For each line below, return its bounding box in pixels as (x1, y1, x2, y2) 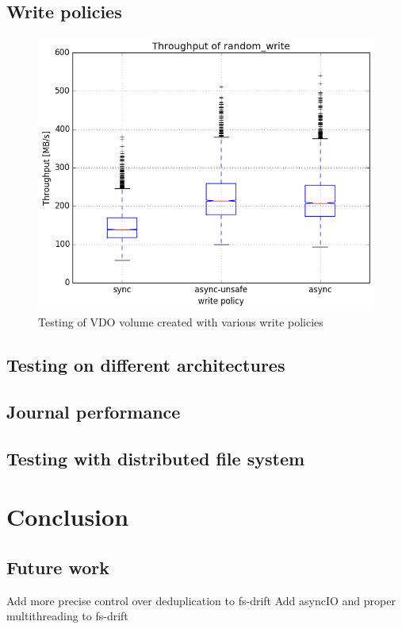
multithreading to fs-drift (6, 608, 128, 624)
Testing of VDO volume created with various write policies (38, 314, 324, 330)
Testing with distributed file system (6, 446, 305, 470)
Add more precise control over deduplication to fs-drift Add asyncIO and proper (6, 592, 396, 608)
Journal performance (6, 399, 181, 423)
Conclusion (6, 500, 129, 533)
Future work (6, 554, 110, 579)
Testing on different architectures (6, 353, 285, 377)
